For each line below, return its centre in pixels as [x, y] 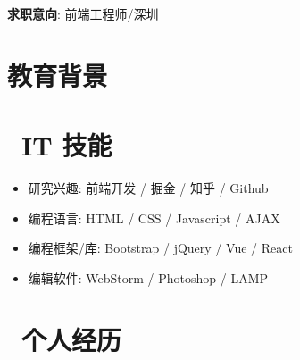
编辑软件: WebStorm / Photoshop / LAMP [148, 277]
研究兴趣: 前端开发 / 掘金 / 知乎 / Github [148, 188]
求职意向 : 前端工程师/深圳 [83, 13]
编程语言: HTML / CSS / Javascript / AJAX [154, 218]
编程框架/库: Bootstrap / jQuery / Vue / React [160, 248]
